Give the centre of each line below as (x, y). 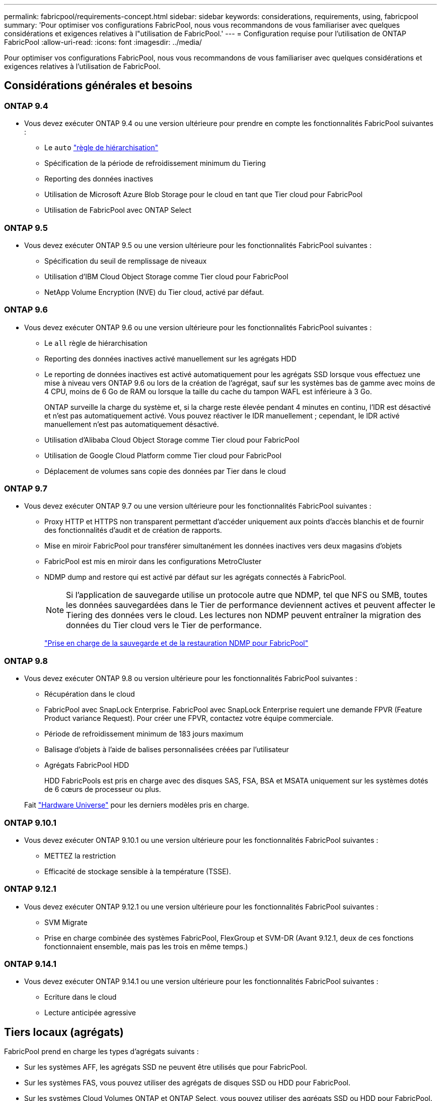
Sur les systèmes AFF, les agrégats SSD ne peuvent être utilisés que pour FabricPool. (166, 1067)
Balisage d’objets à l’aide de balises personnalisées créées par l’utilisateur (167, 750)
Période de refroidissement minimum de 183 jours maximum (144, 734)
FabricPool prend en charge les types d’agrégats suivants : (101, 1052)
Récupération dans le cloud (90, 694)
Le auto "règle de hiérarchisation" (101, 148)
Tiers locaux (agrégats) (64, 1032)
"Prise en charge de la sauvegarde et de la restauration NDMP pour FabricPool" (176, 643)
